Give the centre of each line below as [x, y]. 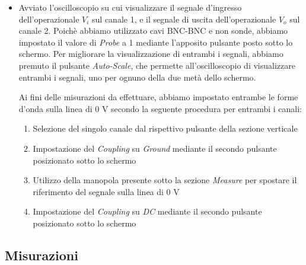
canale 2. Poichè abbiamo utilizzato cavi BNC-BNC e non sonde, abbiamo [153, 31]
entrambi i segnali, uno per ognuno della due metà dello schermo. [137, 77]
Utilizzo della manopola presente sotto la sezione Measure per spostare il [165, 180]
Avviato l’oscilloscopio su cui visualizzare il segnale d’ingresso [130, 7]
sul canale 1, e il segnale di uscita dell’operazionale [184, 19]
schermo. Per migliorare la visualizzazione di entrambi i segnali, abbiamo [151, 54]
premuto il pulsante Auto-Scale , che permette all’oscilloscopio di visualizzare [157, 65]
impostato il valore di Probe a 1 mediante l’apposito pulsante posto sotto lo [156, 42]
